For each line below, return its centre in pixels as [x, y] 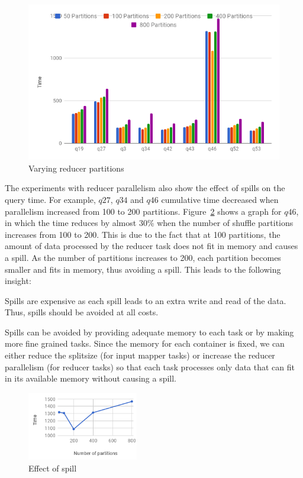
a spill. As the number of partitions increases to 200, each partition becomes [143, 257]
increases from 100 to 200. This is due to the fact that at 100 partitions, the [143, 234]
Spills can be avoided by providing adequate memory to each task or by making [149, 332]
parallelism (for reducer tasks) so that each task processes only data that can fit [150, 366]
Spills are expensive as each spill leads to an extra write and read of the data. [146, 300]
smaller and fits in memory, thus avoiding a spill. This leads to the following [143, 269]
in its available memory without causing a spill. [91, 378]
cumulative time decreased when [220, 199]
